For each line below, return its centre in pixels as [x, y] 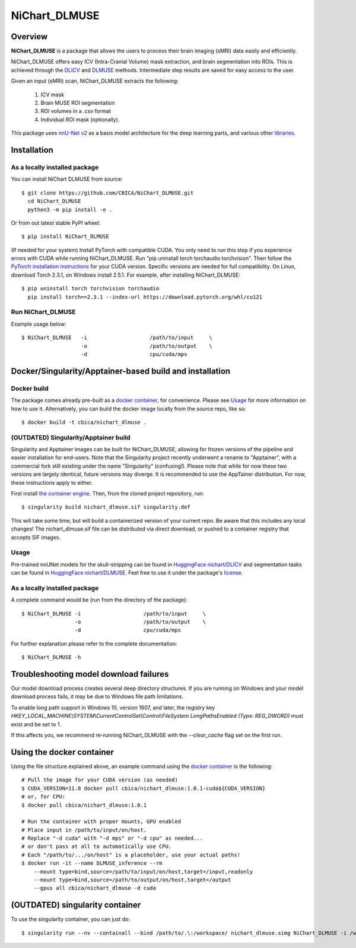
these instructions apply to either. [52, 482]
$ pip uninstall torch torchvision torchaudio [90, 289]
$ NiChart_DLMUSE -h [51, 657]
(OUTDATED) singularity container [76, 905]
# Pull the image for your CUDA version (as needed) [100, 780]
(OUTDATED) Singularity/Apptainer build [71, 437]
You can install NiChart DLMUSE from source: [67, 179]
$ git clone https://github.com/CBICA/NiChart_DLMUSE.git [108, 193]
